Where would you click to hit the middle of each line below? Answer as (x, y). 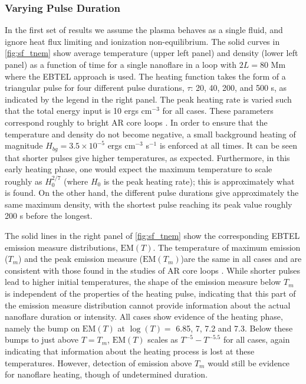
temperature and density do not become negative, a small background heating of (150, 134)
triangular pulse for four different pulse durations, (95, 88)
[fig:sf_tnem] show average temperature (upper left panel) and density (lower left (152, 53)
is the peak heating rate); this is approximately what (199, 181)
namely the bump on (42, 328)
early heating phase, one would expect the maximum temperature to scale (139, 169)
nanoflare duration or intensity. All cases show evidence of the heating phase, (144, 316)
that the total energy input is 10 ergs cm (78, 111)
